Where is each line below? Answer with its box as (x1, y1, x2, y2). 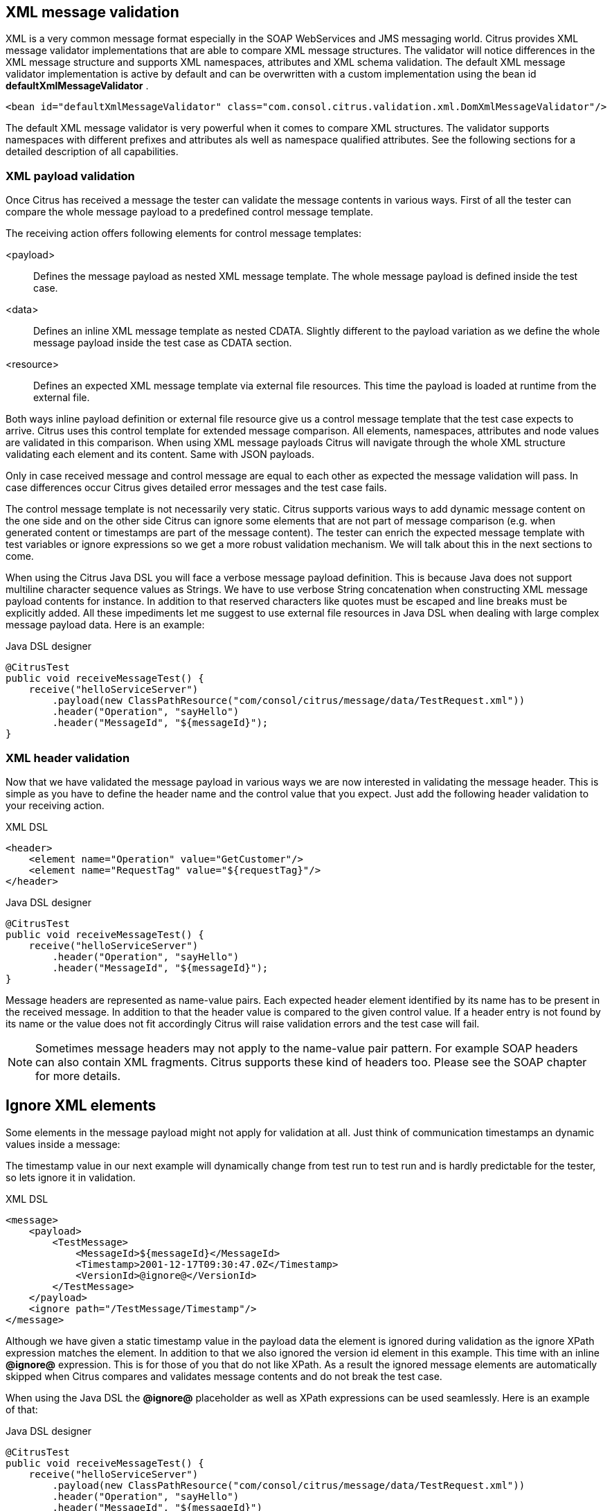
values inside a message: (6, 1138, 120, 1150)
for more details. (35, 1068, 121, 1083)
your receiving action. (6, 799, 105, 811)
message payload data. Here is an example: (6, 619, 205, 631)
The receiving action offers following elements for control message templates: (6, 227, 361, 240)
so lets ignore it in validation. (6, 1171, 136, 1183)
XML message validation (6, 3, 179, 21)
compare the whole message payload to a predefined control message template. (6, 206, 373, 218)
